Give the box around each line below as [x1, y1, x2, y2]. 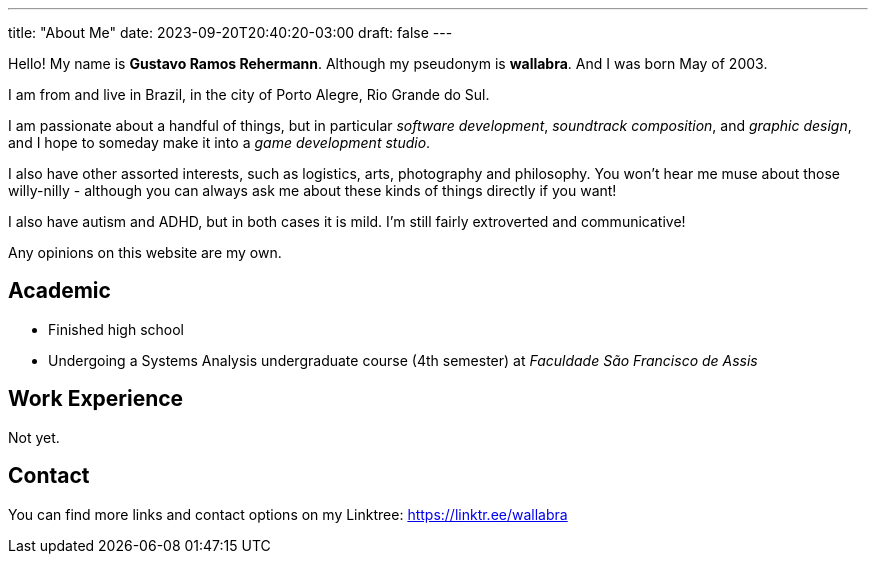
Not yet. [8, 428, 60, 446]
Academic [8, 278, 111, 304]
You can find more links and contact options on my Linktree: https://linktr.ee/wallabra [8, 505, 568, 523]
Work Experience [8, 386, 184, 412]
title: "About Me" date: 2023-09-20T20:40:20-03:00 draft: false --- [8, 24, 453, 41]
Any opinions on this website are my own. [8, 244, 282, 261]
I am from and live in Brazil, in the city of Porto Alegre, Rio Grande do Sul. [8, 86, 490, 103]
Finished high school [48, 320, 184, 338]
